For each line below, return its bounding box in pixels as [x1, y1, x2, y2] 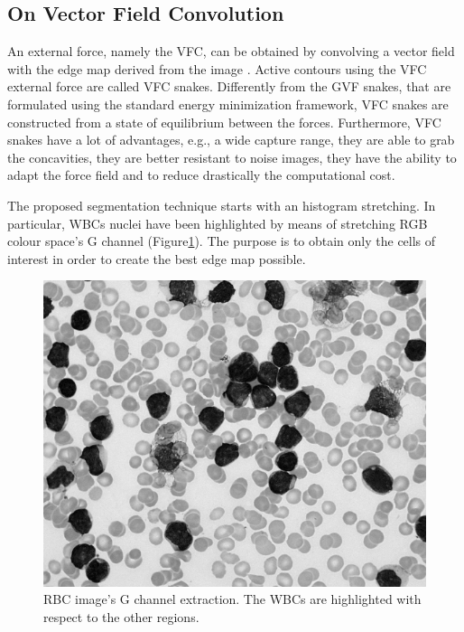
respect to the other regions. [43, 607, 200, 626]
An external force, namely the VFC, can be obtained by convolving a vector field [7, 42, 455, 61]
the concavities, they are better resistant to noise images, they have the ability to [7, 147, 457, 166]
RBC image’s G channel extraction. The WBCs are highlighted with [43, 590, 422, 608]
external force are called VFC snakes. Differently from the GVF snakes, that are [7, 77, 451, 96]
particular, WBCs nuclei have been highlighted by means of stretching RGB [7, 213, 428, 232]
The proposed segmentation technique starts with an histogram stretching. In [7, 195, 436, 214]
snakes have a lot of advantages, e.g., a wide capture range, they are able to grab [7, 130, 455, 149]
